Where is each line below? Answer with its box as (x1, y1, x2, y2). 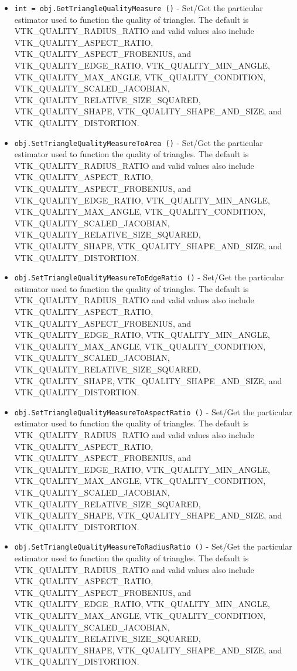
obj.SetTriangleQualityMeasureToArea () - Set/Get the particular (14, 136, 263, 148)
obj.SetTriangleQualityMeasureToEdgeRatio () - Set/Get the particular (14, 271, 284, 283)
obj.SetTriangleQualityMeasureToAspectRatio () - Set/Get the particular (14, 405, 292, 418)
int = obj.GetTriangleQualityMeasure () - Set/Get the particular (14, 2, 263, 13)
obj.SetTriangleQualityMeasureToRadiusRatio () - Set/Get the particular (14, 540, 292, 553)
